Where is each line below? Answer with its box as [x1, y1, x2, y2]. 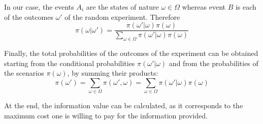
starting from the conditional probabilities [4, 57, 135, 68]
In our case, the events [4, 2, 74, 12]
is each [235, 2, 256, 12]
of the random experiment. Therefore [64, 11, 180, 22]
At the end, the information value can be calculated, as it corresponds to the [4, 100, 243, 111]
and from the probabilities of [169, 57, 258, 68]
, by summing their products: [67, 68, 158, 78]
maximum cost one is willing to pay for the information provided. [4, 110, 208, 120]
